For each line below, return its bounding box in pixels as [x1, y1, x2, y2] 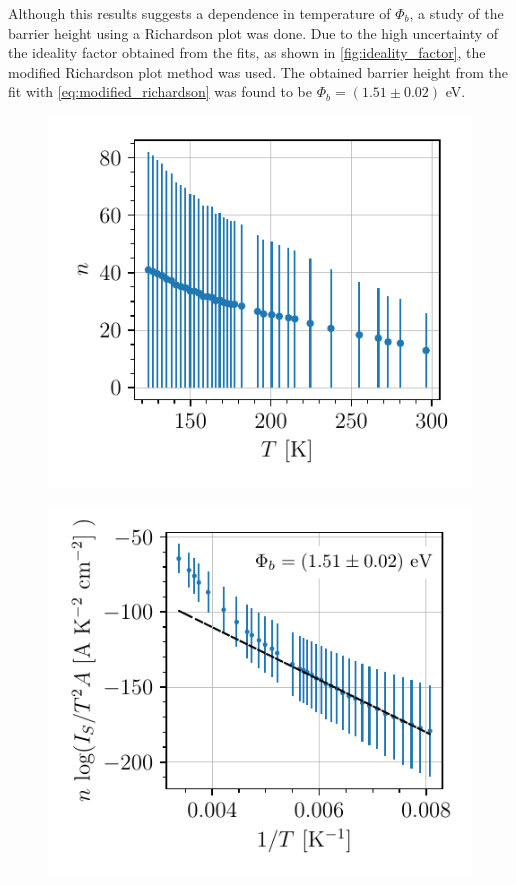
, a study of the [409, 3, 504, 23]
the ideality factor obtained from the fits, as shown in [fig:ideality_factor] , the [8, 42, 486, 63]
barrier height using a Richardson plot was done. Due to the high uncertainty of [8, 22, 499, 43]
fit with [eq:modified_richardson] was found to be [8, 81, 313, 102]
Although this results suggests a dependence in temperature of [8, 3, 391, 23]
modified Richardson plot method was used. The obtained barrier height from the [8, 61, 508, 82]
